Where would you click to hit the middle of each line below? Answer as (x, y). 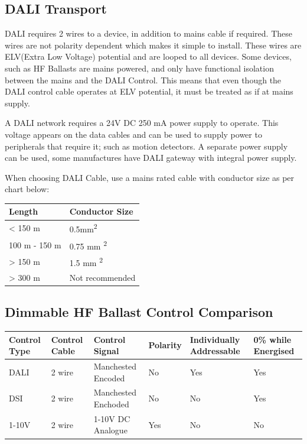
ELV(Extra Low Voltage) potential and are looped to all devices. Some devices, (148, 56)
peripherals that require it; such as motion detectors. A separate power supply (146, 146)
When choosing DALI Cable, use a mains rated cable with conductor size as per (150, 177)
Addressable (215, 351)
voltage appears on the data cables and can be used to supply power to (133, 134)
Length (24, 211)
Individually (215, 339)
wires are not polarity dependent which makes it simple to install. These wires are (153, 45)
